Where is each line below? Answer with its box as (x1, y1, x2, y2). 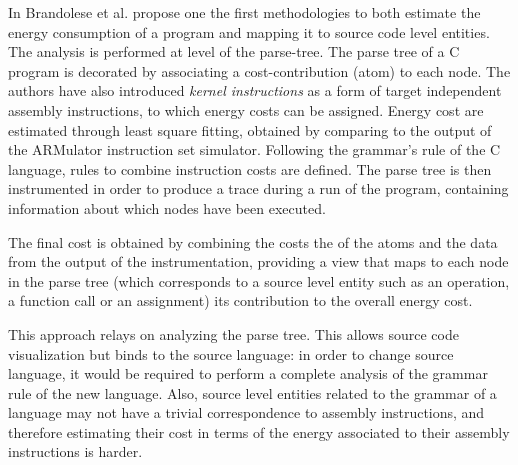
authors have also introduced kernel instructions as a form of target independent (8, 80, 502, 101)
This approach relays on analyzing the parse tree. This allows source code (8, 323, 459, 344)
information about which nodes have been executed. (8, 197, 326, 218)
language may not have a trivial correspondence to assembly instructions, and (8, 402, 485, 423)
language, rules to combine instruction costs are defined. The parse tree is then (8, 158, 492, 179)
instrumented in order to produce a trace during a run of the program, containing (8, 178, 509, 199)
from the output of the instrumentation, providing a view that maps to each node (8, 251, 509, 272)
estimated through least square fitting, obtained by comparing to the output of (8, 119, 492, 140)
